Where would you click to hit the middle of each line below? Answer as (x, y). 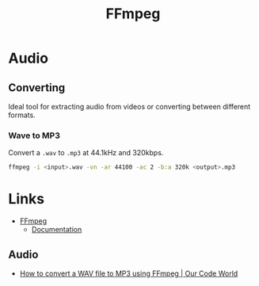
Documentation (57, 230)
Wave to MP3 (34, 135)
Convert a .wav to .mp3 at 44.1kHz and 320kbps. (86, 153)
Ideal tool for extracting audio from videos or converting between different (129, 107)
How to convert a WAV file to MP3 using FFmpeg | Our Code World (129, 273)
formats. (22, 115)
